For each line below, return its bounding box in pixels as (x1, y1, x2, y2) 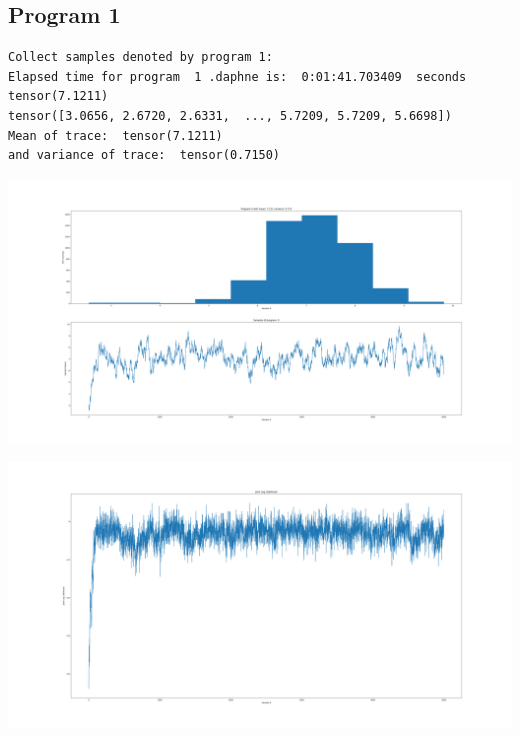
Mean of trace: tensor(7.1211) (8, 128, 223, 143)
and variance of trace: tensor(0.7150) (8, 148, 281, 163)
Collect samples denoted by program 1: (8, 50, 273, 65)
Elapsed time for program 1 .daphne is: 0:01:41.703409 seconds (8, 69, 467, 84)
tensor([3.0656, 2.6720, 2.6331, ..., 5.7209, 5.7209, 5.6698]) (8, 108, 452, 123)
